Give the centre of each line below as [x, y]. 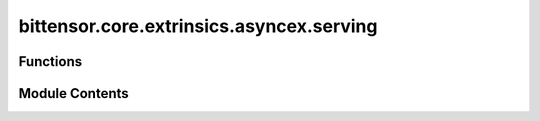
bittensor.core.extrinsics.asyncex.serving [198, 26]
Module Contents [73, 93]
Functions [50, 61]
